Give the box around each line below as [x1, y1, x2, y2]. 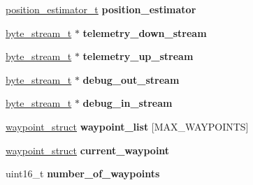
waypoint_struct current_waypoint [6, 142, 170, 157]
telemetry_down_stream [82, 25, 207, 40]
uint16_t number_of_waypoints [6, 166, 160, 181]
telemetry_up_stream [82, 49, 194, 64]
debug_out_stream [82, 72, 180, 87]
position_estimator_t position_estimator [6, 2, 196, 16]
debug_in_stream [82, 96, 173, 110]
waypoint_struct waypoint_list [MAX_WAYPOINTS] [6, 119, 249, 133]
